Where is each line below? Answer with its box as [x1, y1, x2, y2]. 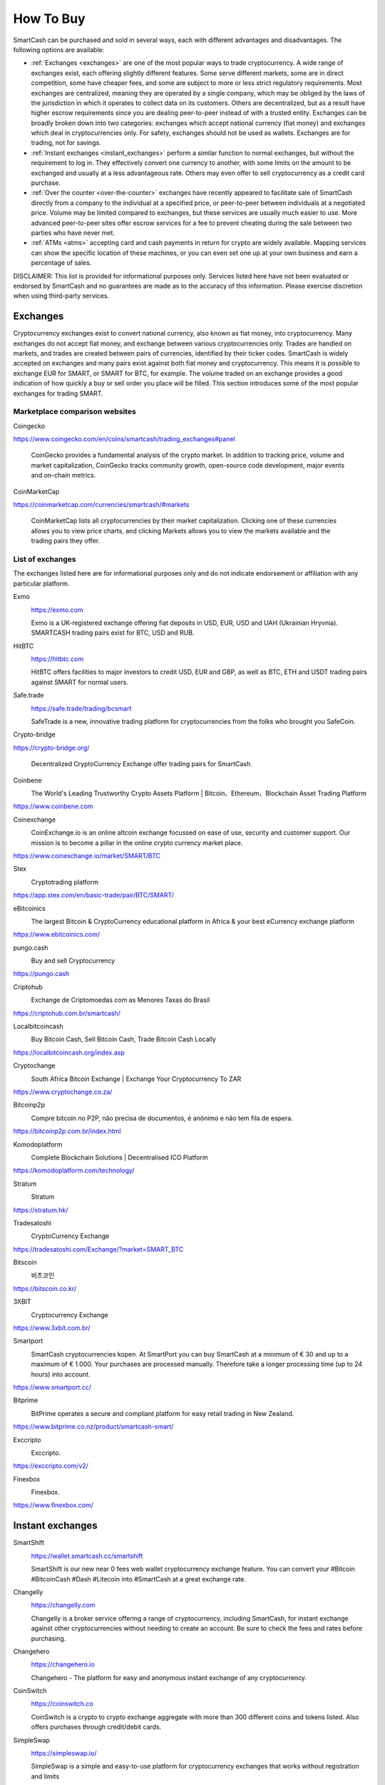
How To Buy [13, 11, 86, 26]
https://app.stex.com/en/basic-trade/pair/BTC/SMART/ [13, 891, 175, 900]
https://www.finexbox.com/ [13, 1501, 94, 1509]
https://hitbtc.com [31, 655, 84, 663]
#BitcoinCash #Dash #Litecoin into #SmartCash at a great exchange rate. [31, 1574, 246, 1583]
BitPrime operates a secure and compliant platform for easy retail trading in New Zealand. [31, 1409, 294, 1417]
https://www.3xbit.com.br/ [13, 1324, 91, 1332]
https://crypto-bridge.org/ [13, 743, 90, 752]
